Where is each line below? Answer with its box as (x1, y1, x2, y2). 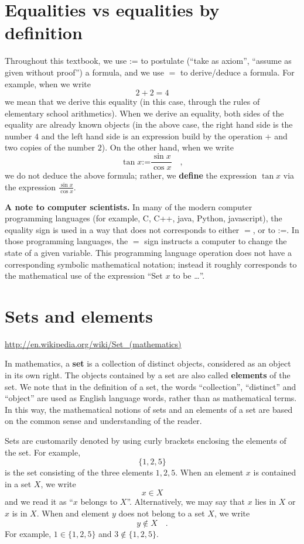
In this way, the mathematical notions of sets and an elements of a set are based (5, 403, 293, 415)
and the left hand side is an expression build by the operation (41, 129, 262, 142)
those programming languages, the (5, 235, 128, 247)
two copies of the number (5, 141, 95, 153)
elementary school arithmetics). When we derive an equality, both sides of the (5, 107, 284, 119)
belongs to (80, 495, 118, 508)
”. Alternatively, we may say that (127, 495, 245, 508)
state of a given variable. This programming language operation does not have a (5, 246, 292, 258)
